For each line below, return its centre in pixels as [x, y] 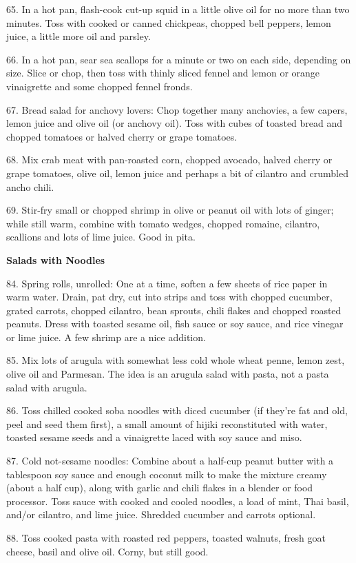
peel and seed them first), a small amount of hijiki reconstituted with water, [167, 423]
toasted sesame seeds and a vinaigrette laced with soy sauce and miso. [154, 437]
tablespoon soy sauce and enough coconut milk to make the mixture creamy [167, 474]
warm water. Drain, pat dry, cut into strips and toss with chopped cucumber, [169, 297]
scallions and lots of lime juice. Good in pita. [101, 237]
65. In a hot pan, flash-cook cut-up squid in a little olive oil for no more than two [178, 9]
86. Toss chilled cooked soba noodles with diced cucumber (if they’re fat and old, [177, 410]
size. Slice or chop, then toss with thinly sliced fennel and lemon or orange [163, 73]
